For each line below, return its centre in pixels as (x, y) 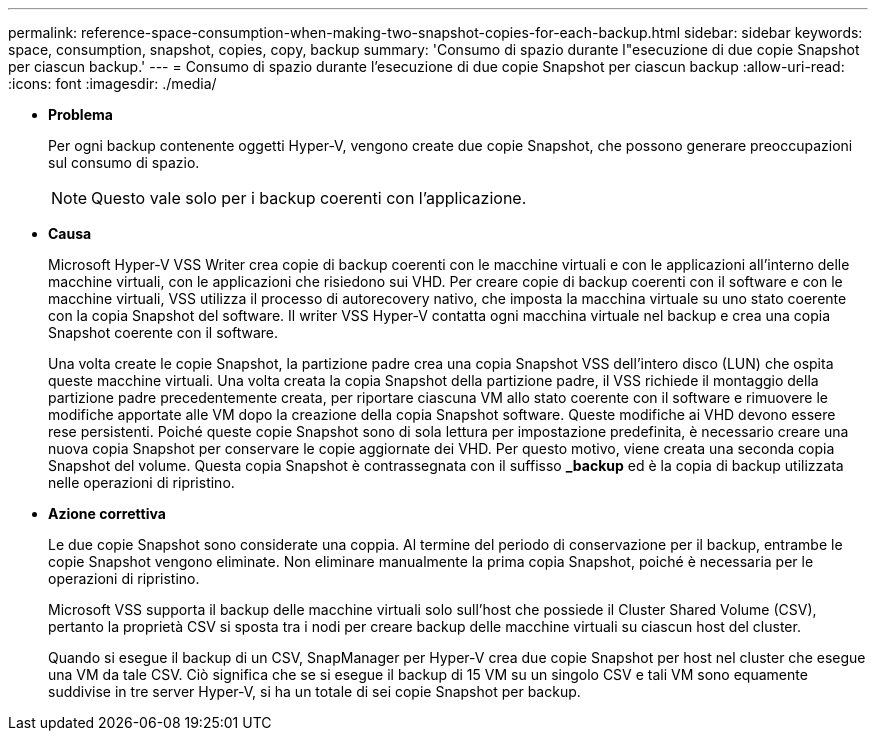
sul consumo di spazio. (124, 162)
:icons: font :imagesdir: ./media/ (112, 83)
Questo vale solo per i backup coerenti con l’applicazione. (309, 198)
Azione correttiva (107, 513)
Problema (80, 114)
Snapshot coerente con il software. (163, 332)
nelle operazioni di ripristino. (141, 482)
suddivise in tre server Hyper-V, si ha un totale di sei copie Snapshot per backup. (314, 691)
